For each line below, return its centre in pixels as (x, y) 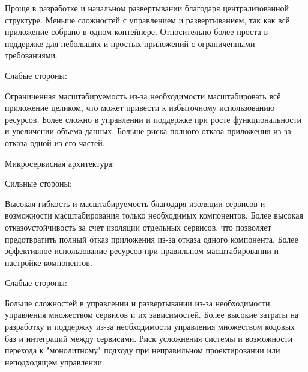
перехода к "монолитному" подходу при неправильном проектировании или (143, 350)
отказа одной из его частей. (55, 142)
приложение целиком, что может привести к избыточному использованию (140, 107)
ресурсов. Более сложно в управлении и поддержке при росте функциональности (153, 119)
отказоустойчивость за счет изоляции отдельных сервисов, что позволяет (138, 227)
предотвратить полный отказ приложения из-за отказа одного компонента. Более (152, 239)
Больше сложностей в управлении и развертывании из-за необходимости (137, 302)
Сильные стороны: (38, 183)
